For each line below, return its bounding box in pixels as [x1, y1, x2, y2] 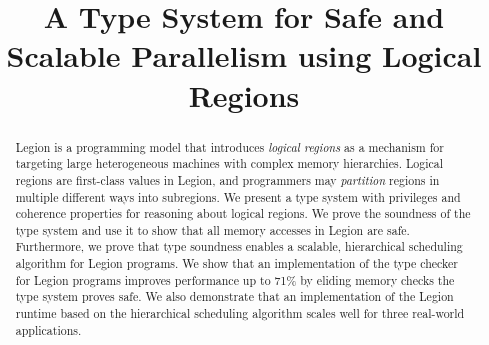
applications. [15, 321, 82, 338]
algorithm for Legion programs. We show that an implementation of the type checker [15, 255, 458, 272]
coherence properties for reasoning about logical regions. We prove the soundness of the [15, 205, 471, 222]
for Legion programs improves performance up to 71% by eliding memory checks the [15, 271, 455, 288]
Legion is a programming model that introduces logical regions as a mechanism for [15, 138, 444, 155]
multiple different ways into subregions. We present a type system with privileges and [15, 188, 461, 205]
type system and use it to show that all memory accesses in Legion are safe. [15, 221, 410, 238]
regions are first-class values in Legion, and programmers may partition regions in [15, 171, 440, 188]
